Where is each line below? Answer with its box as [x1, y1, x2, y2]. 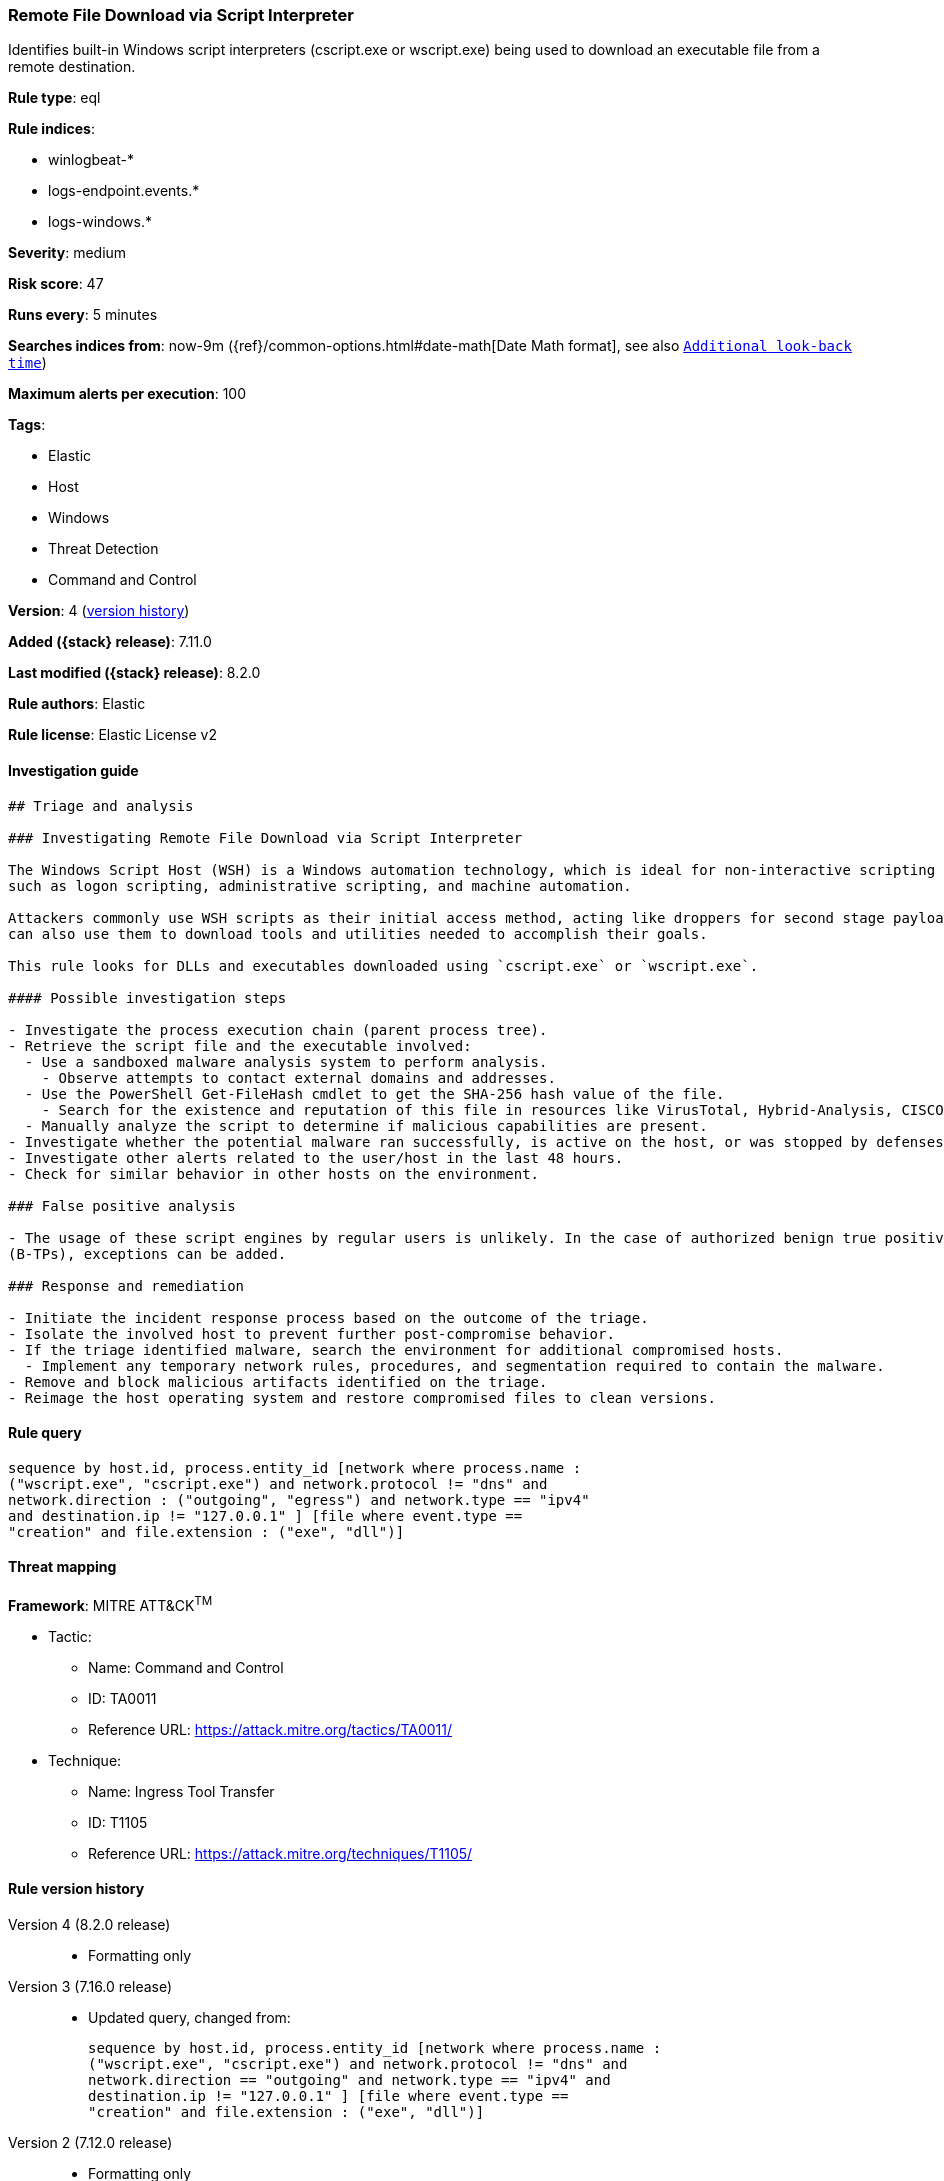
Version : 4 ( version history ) [8, 602, 190, 620]
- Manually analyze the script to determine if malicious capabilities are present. [24, 1117, 708, 1134]
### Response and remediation [8, 1277, 245, 1294]
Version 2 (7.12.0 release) [8, 2133, 173, 2151]
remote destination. [8, 58, 136, 76]
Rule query [8, 1424, 82, 1442]
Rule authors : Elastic [8, 695, 146, 713]
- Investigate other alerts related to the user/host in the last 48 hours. [8, 1149, 624, 1166]
